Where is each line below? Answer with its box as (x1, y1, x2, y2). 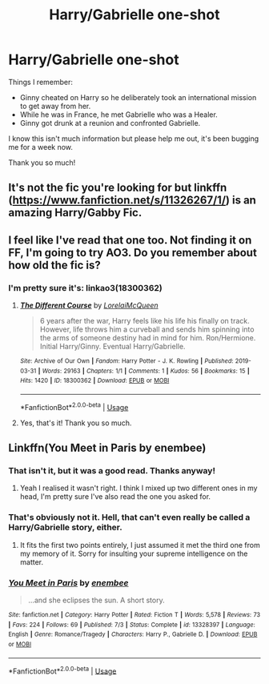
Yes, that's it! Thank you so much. (19, 418, 132, 428)
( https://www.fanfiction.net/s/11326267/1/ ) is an (8, 194, 256, 207)
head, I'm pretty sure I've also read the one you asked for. (19, 492, 211, 501)
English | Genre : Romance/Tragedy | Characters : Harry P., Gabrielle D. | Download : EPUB (8, 630, 258, 638)
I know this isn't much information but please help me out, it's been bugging (8, 134, 259, 143)
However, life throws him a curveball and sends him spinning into (39, 324, 255, 334)
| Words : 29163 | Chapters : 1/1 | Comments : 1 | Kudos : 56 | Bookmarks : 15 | (38, 367, 250, 375)
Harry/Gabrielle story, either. (8, 522, 122, 533)
